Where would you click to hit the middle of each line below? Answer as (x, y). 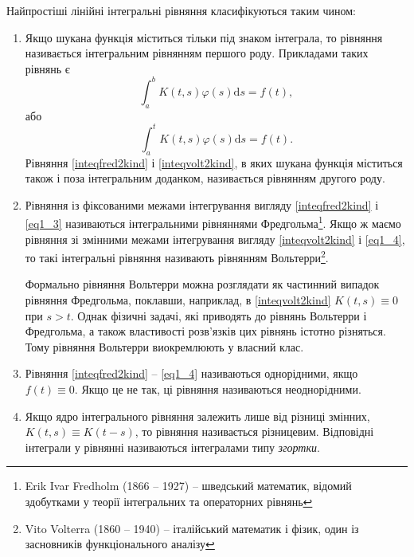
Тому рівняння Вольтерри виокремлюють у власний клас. (164, 346)
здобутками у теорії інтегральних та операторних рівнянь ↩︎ (169, 501)
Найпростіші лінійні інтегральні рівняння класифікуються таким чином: (181, 10)
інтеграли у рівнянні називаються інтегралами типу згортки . (172, 447)
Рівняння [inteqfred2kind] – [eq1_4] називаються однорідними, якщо (191, 373)
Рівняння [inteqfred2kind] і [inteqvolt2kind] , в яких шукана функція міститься (214, 162)
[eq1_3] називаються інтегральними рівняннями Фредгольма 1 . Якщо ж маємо (213, 222)
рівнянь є (47, 68)
